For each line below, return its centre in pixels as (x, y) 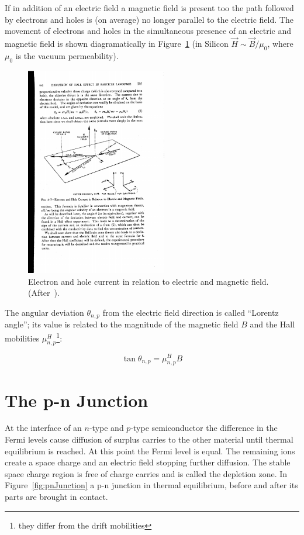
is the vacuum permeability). (67, 55)
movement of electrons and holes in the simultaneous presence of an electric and (148, 31)
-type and (106, 428)
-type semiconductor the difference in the (204, 428)
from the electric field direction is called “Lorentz (191, 312)
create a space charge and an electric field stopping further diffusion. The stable (148, 462)
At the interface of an (43, 428)
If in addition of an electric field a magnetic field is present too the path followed (149, 8)
